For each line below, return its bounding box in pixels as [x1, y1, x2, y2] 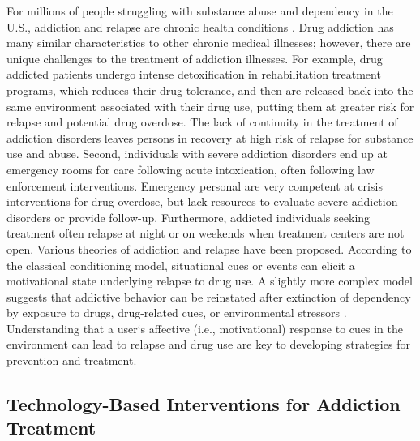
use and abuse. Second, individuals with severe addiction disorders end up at [6, 145, 388, 162]
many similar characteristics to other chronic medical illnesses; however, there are [6, 34, 411, 51]
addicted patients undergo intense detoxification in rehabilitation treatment [6, 66, 381, 83]
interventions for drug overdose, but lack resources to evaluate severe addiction [6, 193, 398, 210]
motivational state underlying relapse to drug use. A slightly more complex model [6, 272, 413, 289]
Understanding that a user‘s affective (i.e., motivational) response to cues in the [6, 319, 404, 336]
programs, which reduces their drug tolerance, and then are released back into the [6, 81, 414, 98]
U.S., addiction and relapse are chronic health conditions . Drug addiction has [6, 18, 394, 35]
